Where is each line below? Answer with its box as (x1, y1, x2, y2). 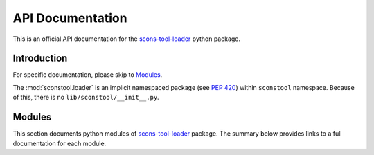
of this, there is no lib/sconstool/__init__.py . (12, 93, 159, 102)
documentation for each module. (12, 139, 107, 147)
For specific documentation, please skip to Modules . (12, 71, 163, 79)
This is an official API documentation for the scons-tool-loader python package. (12, 35, 241, 43)
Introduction (12, 53, 68, 64)
